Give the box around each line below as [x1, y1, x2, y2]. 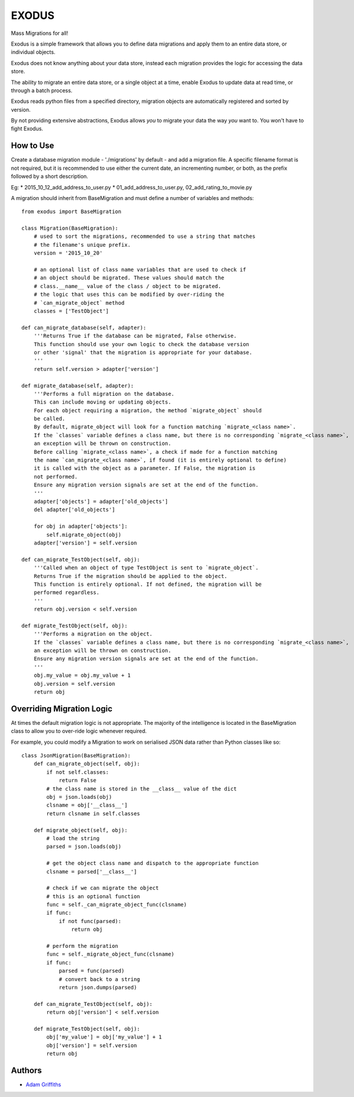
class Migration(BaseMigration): [21, 225, 118, 232]
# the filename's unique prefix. [33, 241, 131, 248]
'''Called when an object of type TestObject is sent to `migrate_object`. [33, 564, 259, 571]
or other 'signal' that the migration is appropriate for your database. [33, 349, 253, 356]
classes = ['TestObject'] [33, 308, 110, 314]
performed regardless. [33, 589, 100, 596]
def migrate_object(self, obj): [33, 827, 128, 834]
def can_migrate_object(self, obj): [33, 760, 140, 767]
